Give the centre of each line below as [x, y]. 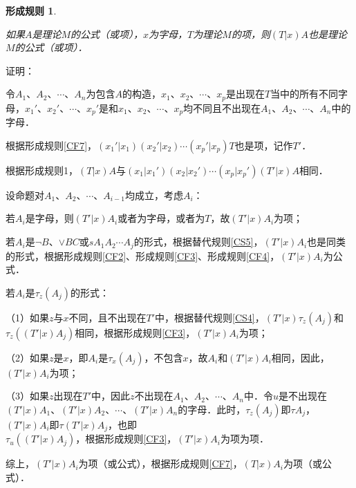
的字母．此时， [212, 409]
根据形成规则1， [42, 170]
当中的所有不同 [305, 94]
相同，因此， [300, 357]
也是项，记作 [264, 145]
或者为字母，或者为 [161, 218]
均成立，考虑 [154, 195]
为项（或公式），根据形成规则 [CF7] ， [160, 463]
